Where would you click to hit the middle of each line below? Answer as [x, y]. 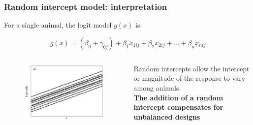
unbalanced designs [167, 116]
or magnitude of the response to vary [190, 78]
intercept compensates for [178, 107]
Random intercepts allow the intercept [191, 68]
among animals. [157, 88]
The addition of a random [178, 97]
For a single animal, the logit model [58, 25]
